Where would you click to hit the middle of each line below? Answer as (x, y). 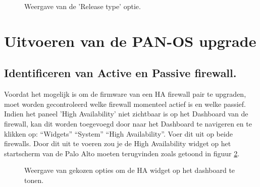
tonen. (34, 180)
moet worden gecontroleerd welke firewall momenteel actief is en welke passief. (125, 104)
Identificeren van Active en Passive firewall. (120, 73)
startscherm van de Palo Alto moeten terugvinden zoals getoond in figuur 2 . (122, 153)
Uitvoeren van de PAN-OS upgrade (130, 41)
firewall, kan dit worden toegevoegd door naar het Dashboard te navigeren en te (128, 123)
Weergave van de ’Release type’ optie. (83, 6)
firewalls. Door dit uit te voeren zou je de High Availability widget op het (118, 143)
